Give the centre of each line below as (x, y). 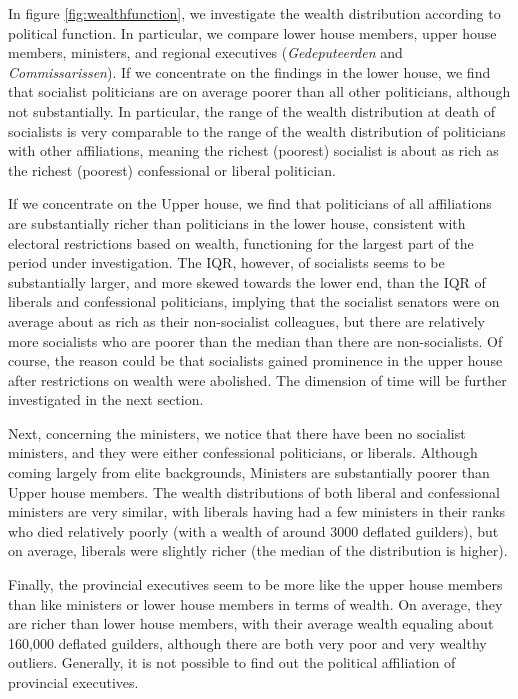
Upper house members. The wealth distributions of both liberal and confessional (254, 491)
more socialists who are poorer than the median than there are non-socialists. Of (255, 340)
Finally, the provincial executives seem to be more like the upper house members (255, 584)
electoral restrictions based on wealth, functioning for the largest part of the (241, 242)
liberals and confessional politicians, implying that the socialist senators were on (254, 301)
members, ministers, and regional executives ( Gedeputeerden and (205, 52)
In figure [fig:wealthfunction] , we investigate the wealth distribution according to (254, 13)
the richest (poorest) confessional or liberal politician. (172, 169)
